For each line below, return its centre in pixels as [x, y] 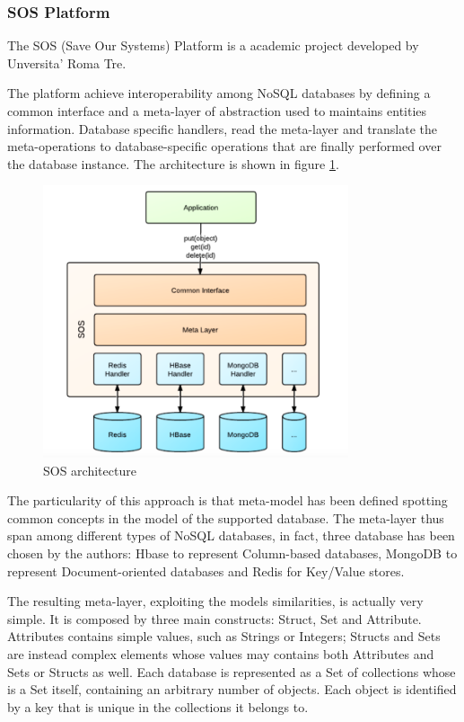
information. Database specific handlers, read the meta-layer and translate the [223, 128]
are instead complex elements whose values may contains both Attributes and [221, 654]
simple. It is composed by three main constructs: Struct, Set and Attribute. [214, 618]
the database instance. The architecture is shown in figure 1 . [173, 163]
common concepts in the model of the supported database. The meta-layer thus [226, 517]
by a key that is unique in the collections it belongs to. [158, 706]
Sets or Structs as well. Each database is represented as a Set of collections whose [232, 671]
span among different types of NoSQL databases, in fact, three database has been [231, 535]
